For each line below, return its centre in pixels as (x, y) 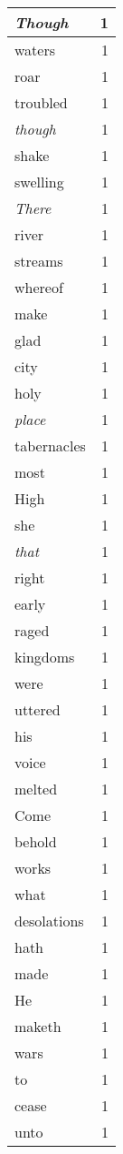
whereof (39, 287)
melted (36, 789)
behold (36, 841)
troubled (41, 102)
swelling (39, 182)
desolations (49, 921)
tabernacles (50, 445)
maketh (38, 1026)
